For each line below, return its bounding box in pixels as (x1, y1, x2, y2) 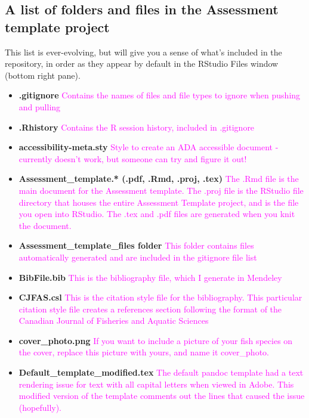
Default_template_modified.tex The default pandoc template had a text (18, 366, 304, 379)
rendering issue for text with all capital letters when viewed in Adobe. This (18, 377, 294, 390)
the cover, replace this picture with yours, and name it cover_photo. (18, 346, 269, 358)
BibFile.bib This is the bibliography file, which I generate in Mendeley (18, 271, 282, 283)
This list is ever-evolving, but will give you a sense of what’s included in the (5, 45, 282, 58)
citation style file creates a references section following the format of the (18, 302, 282, 315)
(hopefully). (18, 401, 62, 413)
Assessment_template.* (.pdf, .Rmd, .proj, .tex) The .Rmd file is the (18, 172, 299, 185)
